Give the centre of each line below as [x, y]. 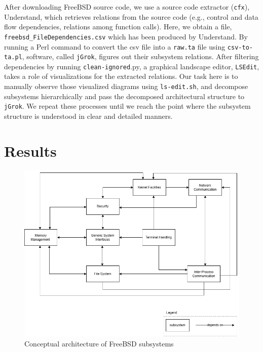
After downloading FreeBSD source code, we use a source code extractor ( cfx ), [127, 7]
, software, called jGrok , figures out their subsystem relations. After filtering [140, 56]
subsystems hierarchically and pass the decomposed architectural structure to [124, 96]
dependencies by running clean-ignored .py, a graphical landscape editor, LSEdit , [132, 66]
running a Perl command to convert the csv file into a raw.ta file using [115, 46]
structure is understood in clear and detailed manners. [88, 116]
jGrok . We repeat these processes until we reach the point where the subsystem [127, 106]
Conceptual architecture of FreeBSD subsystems [99, 343]
